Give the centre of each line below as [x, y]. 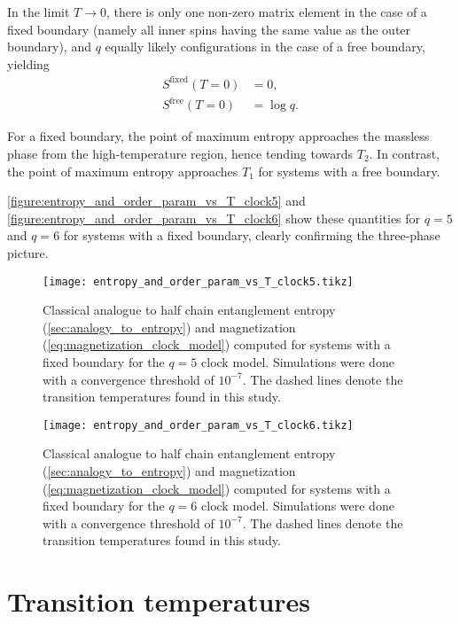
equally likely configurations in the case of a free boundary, [265, 47]
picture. [28, 253]
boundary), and [49, 47]
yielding [28, 63]
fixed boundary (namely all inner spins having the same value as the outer [209, 29]
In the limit [39, 12]
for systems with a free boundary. [349, 171]
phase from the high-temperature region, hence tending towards [180, 154]
